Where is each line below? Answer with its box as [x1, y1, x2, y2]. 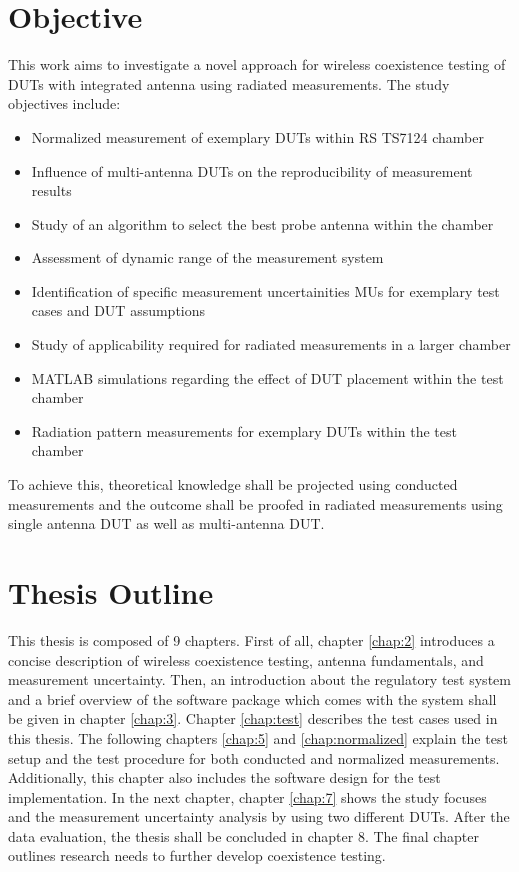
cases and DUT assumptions [31, 300, 206, 321]
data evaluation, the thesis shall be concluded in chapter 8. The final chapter [8, 825, 479, 846]
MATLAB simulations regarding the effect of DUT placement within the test [31, 367, 504, 388]
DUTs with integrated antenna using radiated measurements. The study [8, 73, 450, 94]
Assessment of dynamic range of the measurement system [31, 247, 384, 268]
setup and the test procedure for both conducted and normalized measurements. [8, 747, 500, 768]
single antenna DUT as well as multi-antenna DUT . [8, 513, 325, 534]
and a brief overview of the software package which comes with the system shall [8, 688, 497, 709]
